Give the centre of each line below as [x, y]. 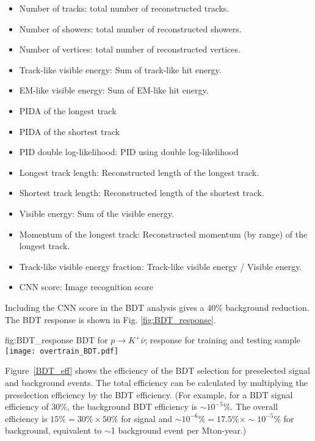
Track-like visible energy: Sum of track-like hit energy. [120, 69]
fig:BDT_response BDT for [56, 340]
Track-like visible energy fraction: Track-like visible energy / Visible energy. [161, 266]
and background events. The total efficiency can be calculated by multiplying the [156, 382]
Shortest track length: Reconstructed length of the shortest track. [142, 193]
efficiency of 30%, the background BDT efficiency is [101, 406]
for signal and [147, 418]
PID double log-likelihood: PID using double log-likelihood [129, 152]
